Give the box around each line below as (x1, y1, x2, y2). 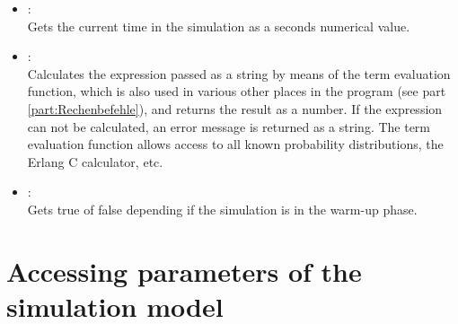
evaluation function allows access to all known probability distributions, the (27, 135, 444, 153)
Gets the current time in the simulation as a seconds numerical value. (27, 16, 410, 35)
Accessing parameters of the (6, 252, 362, 289)
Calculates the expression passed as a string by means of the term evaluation (27, 64, 451, 83)
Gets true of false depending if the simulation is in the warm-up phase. (27, 199, 418, 218)
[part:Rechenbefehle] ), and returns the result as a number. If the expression (27, 99, 443, 118)
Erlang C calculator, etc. (27, 152, 163, 171)
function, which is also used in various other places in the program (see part (27, 82, 446, 101)
